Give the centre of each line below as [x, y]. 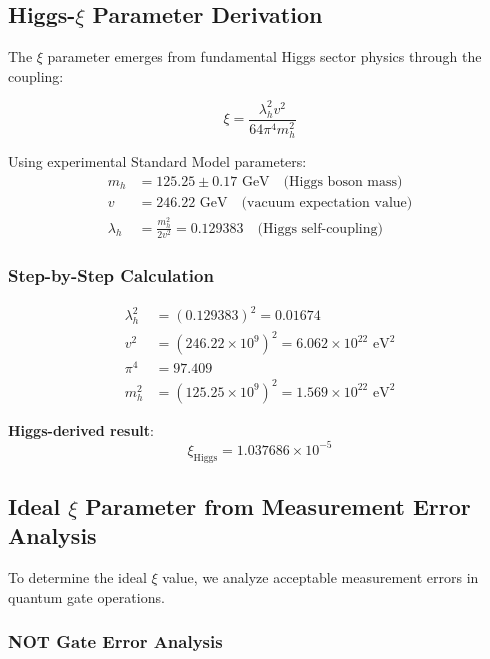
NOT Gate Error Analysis [115, 641]
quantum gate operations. [86, 596]
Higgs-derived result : [81, 429]
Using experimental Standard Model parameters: [157, 161]
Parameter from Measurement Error [278, 505]
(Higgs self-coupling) [320, 228]
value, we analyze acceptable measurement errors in [320, 577]
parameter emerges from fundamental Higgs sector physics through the [264, 56]
